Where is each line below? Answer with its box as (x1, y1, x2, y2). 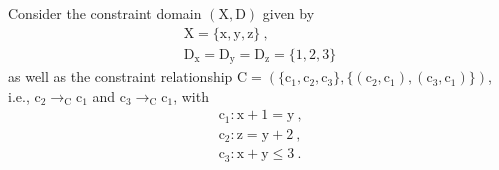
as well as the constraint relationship (8, 66, 233, 87)
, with (173, 85, 209, 106)
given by (262, 3, 315, 23)
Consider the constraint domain (8, 3, 202, 23)
